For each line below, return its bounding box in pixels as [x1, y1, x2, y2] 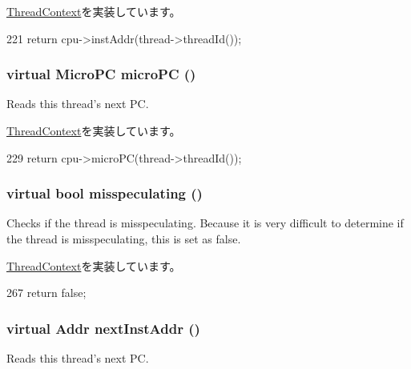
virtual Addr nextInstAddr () [6, 318, 200, 338]
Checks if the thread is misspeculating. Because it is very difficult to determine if [6, 215, 404, 231]
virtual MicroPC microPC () [6, 64, 196, 84]
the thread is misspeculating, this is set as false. [6, 231, 241, 247]
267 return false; [6, 284, 87, 301]
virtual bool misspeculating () [6, 183, 203, 203]
